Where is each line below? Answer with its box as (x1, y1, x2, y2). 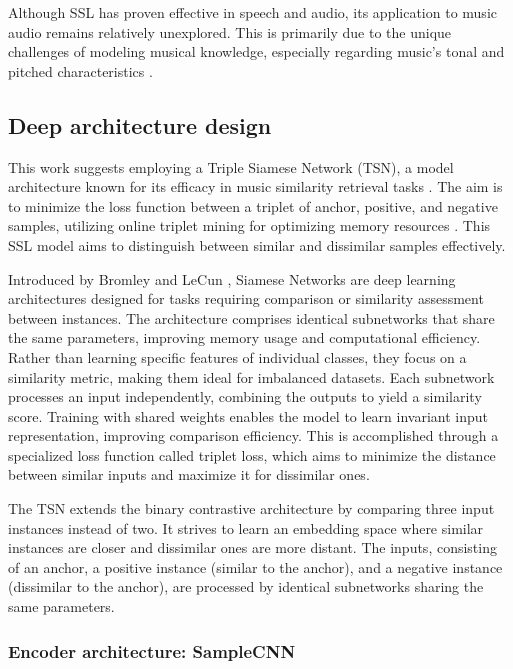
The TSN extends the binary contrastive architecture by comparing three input (8, 498, 495, 519)
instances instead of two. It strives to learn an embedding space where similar (8, 517, 484, 538)
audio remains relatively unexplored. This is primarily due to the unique (8, 21, 452, 42)
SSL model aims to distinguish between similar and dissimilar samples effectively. (8, 234, 506, 255)
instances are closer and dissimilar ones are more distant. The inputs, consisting (8, 537, 497, 558)
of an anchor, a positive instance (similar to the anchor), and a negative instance (8, 556, 503, 577)
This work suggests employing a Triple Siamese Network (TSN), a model (8, 156, 454, 177)
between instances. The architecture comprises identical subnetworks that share (8, 307, 495, 328)
